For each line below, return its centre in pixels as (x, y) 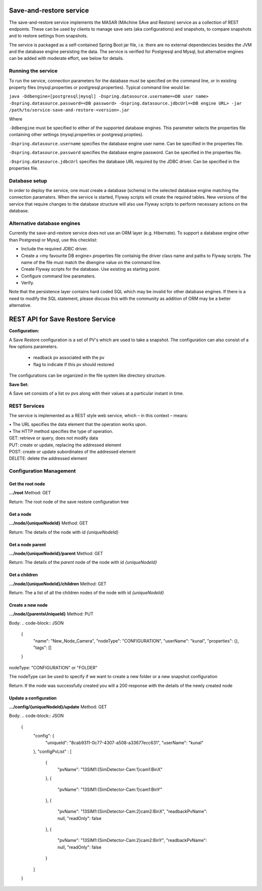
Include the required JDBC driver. (55, 249)
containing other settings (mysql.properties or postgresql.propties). (76, 135)
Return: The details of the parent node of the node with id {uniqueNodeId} (83, 562)
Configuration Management (42, 471)
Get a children (24, 575)
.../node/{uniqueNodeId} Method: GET (49, 523)
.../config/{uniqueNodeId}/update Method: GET (58, 707)
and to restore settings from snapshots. (49, 36)
